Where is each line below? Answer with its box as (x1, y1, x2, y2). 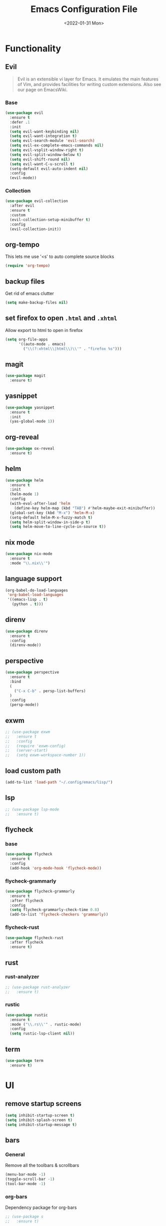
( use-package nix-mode (5, 551, 52, 556)
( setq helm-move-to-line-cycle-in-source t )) (9, 524, 106, 529)
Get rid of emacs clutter (5, 290, 54, 296)
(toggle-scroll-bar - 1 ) (5, 1176, 55, 1181)
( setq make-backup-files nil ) (5, 300, 68, 305)
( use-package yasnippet (5, 405, 55, 410)
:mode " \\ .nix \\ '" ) (9, 560, 50, 565)
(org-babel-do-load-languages (5, 587, 68, 593)
